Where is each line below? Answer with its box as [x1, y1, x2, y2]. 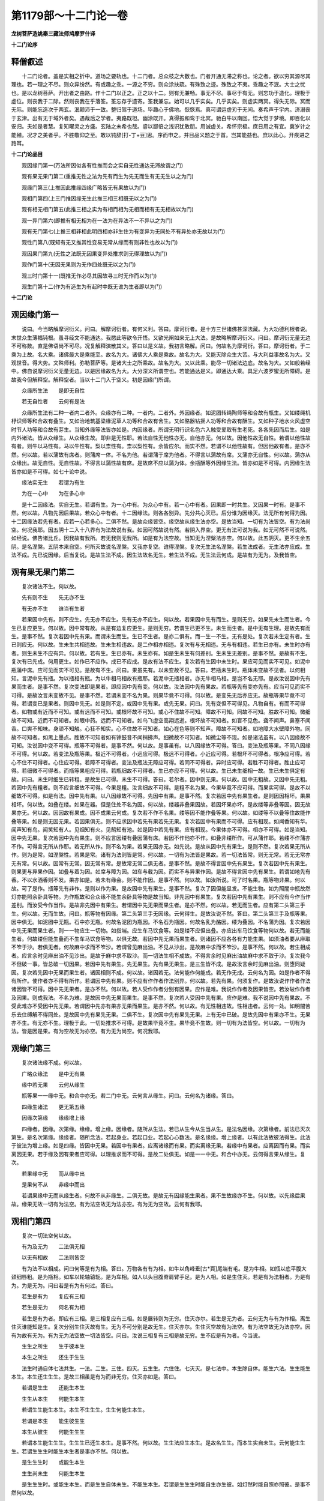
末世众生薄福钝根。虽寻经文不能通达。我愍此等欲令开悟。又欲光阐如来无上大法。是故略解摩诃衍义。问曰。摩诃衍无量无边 [11, 334, 311, 341]
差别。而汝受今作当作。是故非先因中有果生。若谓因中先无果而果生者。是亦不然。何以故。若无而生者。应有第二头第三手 [11, 901, 305, 909]
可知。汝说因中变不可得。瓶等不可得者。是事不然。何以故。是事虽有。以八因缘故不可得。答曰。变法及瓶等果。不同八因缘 [11, 742, 311, 749]
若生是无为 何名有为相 [21, 1303, 85, 1311]
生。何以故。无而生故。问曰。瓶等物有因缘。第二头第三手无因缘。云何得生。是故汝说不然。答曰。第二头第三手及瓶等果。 [11, 910, 311, 917]
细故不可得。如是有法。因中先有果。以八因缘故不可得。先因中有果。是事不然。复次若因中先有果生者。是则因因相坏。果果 [11, 793, 311, 800]
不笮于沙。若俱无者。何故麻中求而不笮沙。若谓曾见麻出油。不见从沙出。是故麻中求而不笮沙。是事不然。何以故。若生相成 [11, 943, 311, 951]
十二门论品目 [11, 151, 43, 158]
